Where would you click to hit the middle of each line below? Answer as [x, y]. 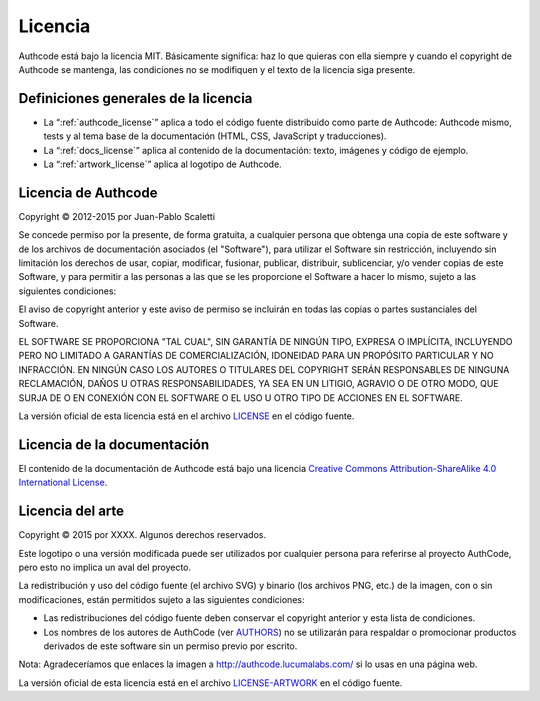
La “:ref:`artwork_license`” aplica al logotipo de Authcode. [162, 164]
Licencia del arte [71, 511]
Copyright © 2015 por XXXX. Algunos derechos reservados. [142, 535]
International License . [63, 482]
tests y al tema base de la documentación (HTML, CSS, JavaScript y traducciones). [215, 136]
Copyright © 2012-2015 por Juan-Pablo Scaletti [116, 216]
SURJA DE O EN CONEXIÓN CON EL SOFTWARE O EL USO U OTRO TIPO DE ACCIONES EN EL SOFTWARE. [241, 397]
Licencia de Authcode [88, 192]
